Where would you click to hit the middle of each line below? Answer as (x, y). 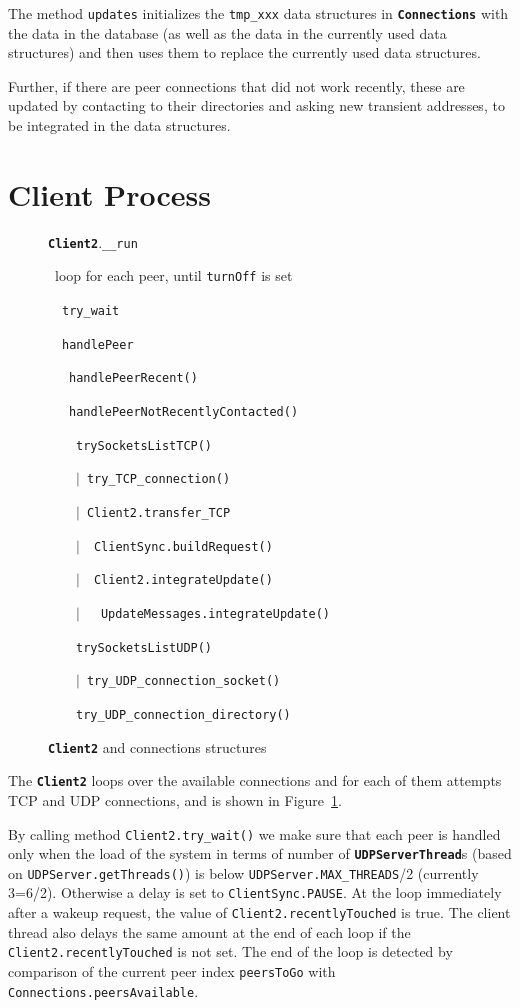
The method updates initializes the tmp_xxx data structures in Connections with (258, 13)
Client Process (109, 193)
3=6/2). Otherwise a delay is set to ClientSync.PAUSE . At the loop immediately (255, 892)
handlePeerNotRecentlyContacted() (184, 412)
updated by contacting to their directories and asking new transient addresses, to (256, 105)
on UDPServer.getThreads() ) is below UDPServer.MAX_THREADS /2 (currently (243, 872)
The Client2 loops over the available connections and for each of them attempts (255, 780)
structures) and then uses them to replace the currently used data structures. (244, 52)
